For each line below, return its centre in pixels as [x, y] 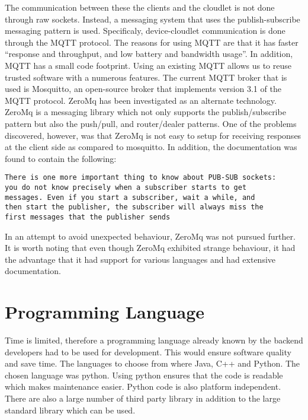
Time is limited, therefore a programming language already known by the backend [154, 340]
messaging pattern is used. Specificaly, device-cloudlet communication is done [145, 31]
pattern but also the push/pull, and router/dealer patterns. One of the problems [151, 123]
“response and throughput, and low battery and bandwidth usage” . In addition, [149, 54]
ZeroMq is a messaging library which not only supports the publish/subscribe [145, 112]
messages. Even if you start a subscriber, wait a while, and [130, 197]
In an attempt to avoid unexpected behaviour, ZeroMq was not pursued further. [150, 236]
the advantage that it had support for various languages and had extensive [140, 259]
